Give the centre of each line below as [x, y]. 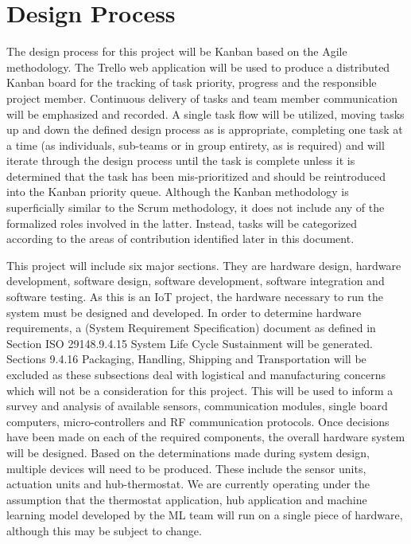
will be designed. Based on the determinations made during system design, [188, 452]
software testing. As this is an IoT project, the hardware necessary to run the [195, 297]
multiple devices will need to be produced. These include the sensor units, [186, 468]
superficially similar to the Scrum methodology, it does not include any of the [196, 207]
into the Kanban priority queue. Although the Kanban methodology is [178, 192]
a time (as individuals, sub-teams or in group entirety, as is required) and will [196, 145]
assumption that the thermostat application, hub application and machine [187, 499]
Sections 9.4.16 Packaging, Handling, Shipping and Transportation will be [186, 359]
